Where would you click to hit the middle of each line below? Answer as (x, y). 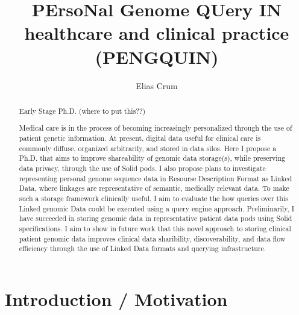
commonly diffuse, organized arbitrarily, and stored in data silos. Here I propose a (148, 148)
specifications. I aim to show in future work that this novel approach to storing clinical (155, 228)
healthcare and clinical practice (157, 33)
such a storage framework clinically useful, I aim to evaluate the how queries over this (153, 198)
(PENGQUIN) (157, 56)
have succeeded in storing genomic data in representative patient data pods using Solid (156, 218)
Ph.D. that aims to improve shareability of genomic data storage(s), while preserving (152, 158)
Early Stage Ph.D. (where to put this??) (82, 111)
